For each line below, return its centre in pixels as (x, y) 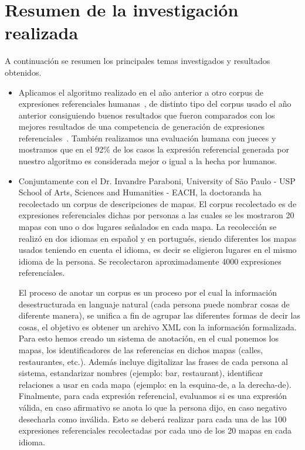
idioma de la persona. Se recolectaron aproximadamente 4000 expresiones (150, 261)
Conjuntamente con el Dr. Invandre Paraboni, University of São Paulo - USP (157, 180)
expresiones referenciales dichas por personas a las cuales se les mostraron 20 (156, 215)
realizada (42, 33)
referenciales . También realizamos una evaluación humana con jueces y (147, 138)
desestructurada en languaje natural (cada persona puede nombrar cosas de (154, 304)
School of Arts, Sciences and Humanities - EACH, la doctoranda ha (140, 192)
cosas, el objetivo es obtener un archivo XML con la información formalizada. (157, 326)
